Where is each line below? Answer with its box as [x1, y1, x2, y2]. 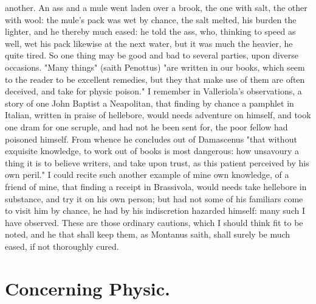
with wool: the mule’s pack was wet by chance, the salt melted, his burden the [5, 13, 297, 26]
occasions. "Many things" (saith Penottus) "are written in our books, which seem [5, 60, 305, 73]
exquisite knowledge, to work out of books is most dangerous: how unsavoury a [5, 144, 299, 157]
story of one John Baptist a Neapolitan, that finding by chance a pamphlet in [5, 96, 294, 109]
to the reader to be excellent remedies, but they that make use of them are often [5, 72, 305, 85]
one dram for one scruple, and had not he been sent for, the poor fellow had [5, 120, 288, 133]
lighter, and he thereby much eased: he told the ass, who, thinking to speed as [5, 25, 296, 38]
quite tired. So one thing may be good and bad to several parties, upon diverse [5, 49, 299, 62]
